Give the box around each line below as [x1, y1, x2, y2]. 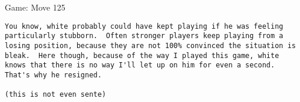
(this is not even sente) [5, 90, 106, 99]
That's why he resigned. [5, 70, 102, 79]
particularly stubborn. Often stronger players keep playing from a [5, 32, 283, 40]
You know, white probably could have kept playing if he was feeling [5, 22, 283, 30]
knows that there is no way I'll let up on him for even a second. [5, 61, 275, 70]
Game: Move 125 [5, 1, 65, 13]
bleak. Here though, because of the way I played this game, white [5, 51, 279, 60]
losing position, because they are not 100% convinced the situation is [5, 41, 296, 50]
